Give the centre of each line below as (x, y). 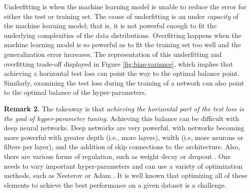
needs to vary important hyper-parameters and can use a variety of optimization (123, 166)
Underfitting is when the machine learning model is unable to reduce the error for (125, 6)
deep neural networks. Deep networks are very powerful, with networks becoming (124, 128)
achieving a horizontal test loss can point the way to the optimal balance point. (122, 73)
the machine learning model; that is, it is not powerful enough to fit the (110, 26)
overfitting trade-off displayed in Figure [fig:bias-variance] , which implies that (118, 63)
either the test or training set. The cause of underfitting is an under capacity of (121, 16)
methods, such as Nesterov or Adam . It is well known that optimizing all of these (126, 175)
